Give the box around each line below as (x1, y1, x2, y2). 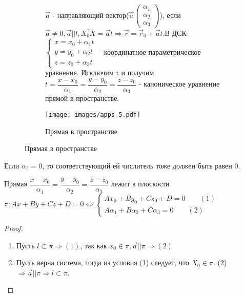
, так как (80, 240, 107, 250)
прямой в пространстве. (45, 93, 119, 103)
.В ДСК (162, 27, 187, 38)
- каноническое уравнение (138, 78, 220, 89)
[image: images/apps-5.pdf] (45, 111, 141, 118)
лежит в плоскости (111, 178, 170, 189)
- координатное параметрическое (99, 46, 201, 57)
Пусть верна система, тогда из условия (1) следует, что (16, 257, 189, 268)
